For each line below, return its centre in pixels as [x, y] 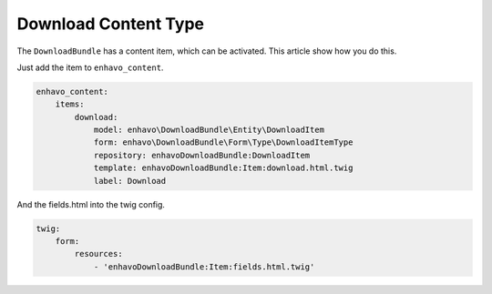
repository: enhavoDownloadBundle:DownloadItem [202, 155]
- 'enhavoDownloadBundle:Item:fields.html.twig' [204, 267]
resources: [98, 254]
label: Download [130, 181]
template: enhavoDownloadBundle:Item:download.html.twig [223, 168]
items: [70, 104]
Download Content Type [111, 24]
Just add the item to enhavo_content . [90, 67]
